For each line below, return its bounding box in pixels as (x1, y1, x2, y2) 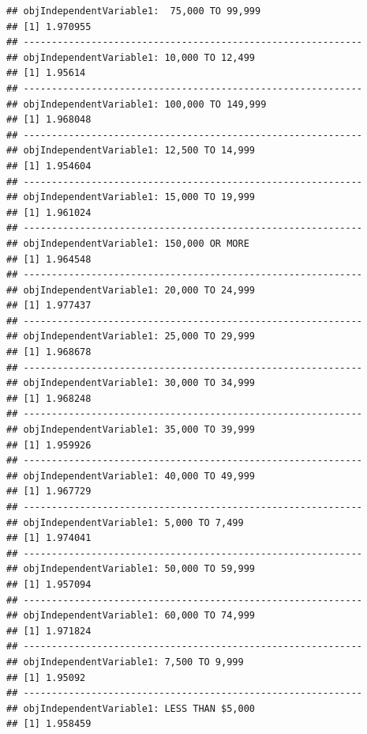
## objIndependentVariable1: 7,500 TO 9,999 (6, 656, 244, 668)
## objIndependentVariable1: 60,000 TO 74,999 (6, 610, 255, 622)
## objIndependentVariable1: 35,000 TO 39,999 (6, 424, 255, 436)
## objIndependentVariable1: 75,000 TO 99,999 (6, 6, 261, 17)
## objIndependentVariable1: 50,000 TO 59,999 (6, 563, 255, 575)
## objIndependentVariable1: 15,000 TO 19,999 (6, 191, 255, 203)
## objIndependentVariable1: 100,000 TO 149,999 (6, 98, 267, 110)
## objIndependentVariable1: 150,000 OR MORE (6, 237, 249, 249)
